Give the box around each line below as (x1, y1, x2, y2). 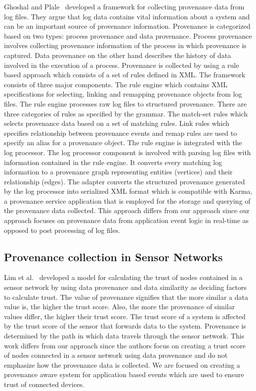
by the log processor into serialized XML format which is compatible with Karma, (4, 186, 253, 196)
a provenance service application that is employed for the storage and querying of (4, 195, 251, 206)
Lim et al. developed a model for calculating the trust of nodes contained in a (4, 272, 243, 282)
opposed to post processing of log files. (4, 224, 121, 235)
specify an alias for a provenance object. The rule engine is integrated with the (4, 137, 242, 148)
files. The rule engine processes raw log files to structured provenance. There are (4, 98, 247, 109)
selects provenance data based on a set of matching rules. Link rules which (4, 118, 230, 128)
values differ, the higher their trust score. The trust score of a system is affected (4, 311, 246, 321)
